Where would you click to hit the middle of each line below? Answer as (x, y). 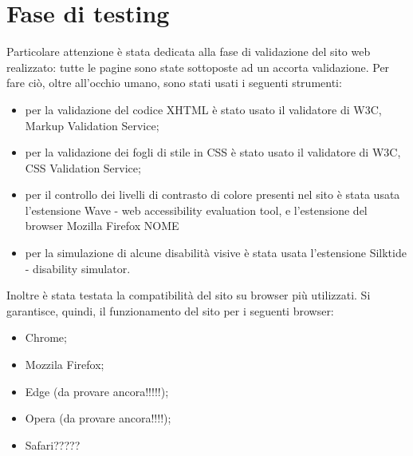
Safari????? (53, 444)
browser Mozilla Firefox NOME (102, 226)
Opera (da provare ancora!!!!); (98, 418)
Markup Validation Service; (92, 125)
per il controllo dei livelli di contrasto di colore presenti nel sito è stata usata (212, 194)
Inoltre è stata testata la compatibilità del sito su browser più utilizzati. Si (189, 295)
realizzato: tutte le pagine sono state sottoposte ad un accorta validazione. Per (198, 67)
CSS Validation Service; (83, 167)
